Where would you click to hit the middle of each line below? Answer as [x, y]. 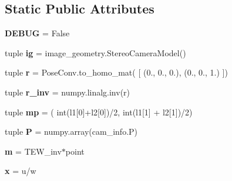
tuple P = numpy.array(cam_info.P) [71, 132]
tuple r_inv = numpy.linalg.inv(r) [68, 92]
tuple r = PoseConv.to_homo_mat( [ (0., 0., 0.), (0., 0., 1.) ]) [116, 72]
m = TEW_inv [33, 151]
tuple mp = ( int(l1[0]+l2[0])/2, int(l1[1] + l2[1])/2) [99, 112]
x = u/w [21, 171]
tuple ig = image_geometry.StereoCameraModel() [95, 52]
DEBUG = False [37, 33]
